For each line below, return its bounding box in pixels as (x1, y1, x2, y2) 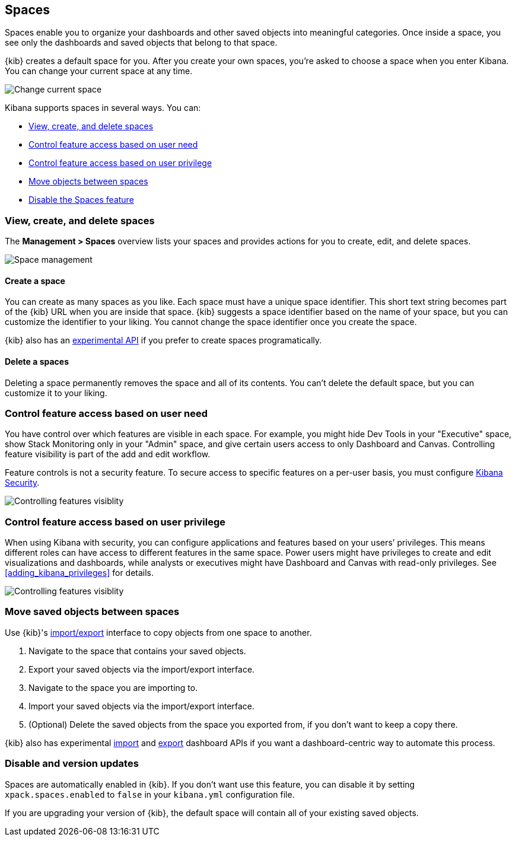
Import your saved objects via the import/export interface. (28, 700, 255, 711)
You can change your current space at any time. (5, 66, 193, 77)
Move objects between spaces (28, 176, 148, 187)
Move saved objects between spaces (5, 606, 180, 618)
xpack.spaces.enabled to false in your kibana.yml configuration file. (5, 789, 295, 799)
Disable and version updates (5, 757, 139, 770)
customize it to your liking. (5, 387, 107, 398)
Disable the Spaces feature (28, 195, 134, 205)
